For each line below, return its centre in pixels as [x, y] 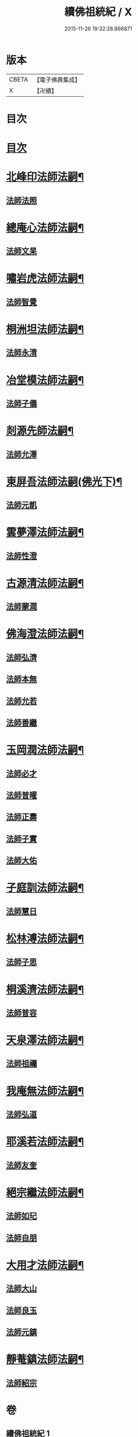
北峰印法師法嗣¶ [45, 177]
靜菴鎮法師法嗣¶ [45, 1359]
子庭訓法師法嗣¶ [45, 888]
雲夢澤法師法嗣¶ [45, 533]
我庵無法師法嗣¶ [45, 1091]
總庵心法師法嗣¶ [45, 228]
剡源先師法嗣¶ [40, 431]
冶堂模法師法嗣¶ [45, 380]
